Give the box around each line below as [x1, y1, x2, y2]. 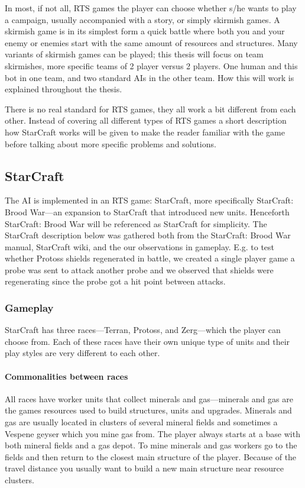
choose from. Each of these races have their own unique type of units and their [5, 335, 290, 347]
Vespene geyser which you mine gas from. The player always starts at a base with [5, 427, 300, 439]
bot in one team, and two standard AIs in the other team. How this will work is [5, 71, 294, 83]
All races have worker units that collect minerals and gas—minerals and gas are [5, 392, 293, 405]
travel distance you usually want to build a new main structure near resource [5, 462, 284, 474]
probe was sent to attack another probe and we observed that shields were [5, 263, 274, 276]
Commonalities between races [5, 370, 128, 382]
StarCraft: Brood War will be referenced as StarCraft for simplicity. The [5, 217, 267, 230]
